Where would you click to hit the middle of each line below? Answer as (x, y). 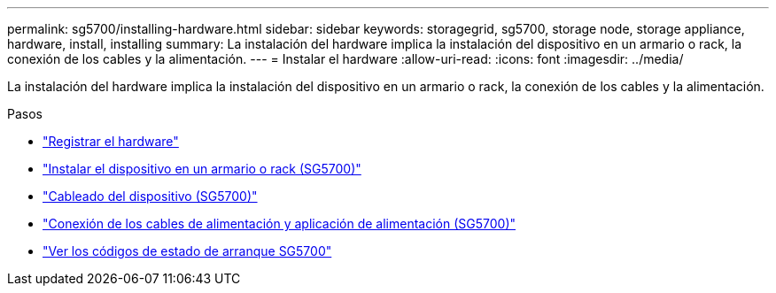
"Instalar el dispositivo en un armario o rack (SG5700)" (202, 169)
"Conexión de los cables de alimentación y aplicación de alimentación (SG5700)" (279, 224)
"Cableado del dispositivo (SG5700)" (150, 196)
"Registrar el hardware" (111, 141)
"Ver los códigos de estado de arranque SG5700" (187, 251)
